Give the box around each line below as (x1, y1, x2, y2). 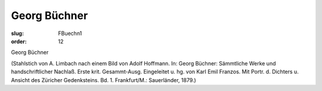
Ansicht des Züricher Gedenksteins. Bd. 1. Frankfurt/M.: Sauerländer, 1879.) (11, 76, 196, 83)
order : (11, 37, 27, 45)
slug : (11, 30, 24, 37)
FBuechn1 (58, 30, 82, 37)
